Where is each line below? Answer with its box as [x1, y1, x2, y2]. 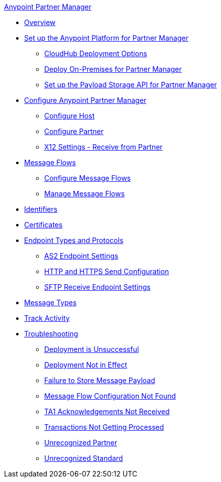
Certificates [24, 220, 63, 229]
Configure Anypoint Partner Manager [24, 96, 147, 104]
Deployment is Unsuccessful [44, 345, 139, 353]
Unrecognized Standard [44, 454, 123, 462]
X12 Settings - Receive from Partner [44, 143, 163, 151]
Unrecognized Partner [44, 438, 118, 447]
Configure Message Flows [44, 174, 131, 182]
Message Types [24, 298, 77, 307]
